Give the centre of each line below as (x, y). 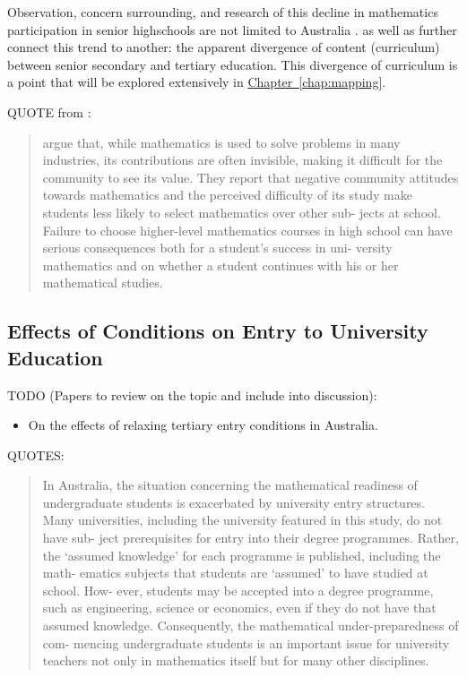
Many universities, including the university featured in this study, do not (242, 520)
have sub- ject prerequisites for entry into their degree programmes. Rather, (251, 538)
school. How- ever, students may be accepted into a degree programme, (238, 590)
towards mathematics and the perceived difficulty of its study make (227, 195)
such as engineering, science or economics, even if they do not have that (239, 608)
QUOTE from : (49, 111)
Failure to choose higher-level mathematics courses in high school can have (247, 230)
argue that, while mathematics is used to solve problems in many (221, 142)
